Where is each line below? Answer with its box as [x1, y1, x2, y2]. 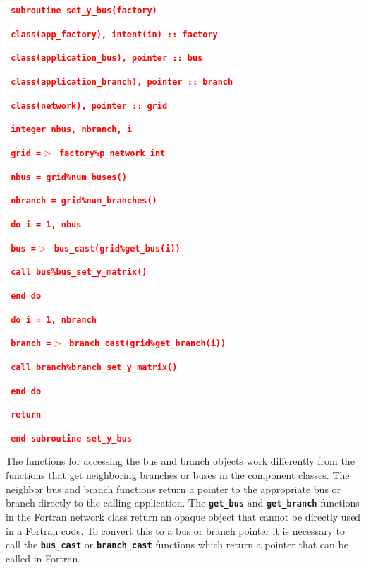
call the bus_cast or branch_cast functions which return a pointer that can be [6, 537, 348, 552]
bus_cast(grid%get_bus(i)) [54, 243, 181, 254]
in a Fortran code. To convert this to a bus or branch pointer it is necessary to [6, 523, 346, 538]
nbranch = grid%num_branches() [11, 196, 157, 206]
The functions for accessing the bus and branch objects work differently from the [6, 454, 355, 468]
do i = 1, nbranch [11, 314, 97, 325]
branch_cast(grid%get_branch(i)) [69, 338, 226, 349]
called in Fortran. [6, 550, 81, 565]
